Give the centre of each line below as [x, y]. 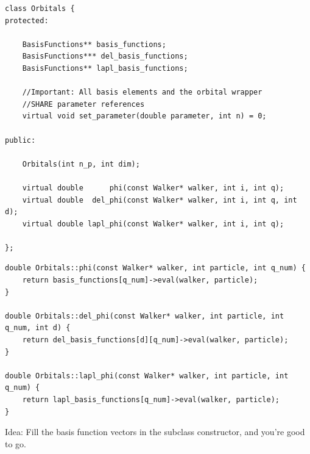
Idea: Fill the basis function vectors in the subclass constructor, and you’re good [155, 432]
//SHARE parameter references [83, 104]
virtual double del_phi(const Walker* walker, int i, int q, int [160, 200]
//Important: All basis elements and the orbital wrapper [142, 92]
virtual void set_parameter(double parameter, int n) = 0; [144, 116]
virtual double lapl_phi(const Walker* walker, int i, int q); [153, 224]
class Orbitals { [40, 9]
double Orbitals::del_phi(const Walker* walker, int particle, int [145, 316]
